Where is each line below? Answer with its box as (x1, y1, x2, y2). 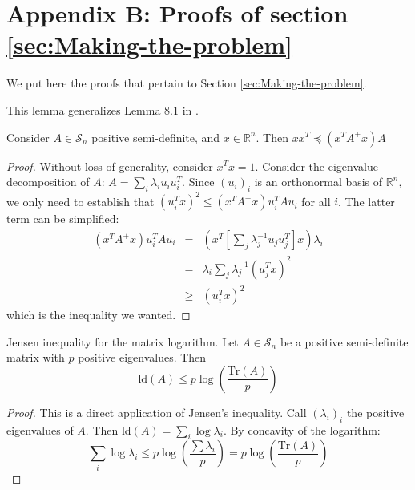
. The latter (338, 192, 395, 209)
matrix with (6, 349, 65, 366)
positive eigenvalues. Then (78, 349, 207, 366)
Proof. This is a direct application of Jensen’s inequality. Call (6, 403, 307, 420)
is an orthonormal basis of (254, 173, 383, 190)
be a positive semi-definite (280, 333, 409, 350)
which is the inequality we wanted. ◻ (6, 306, 191, 323)
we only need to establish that (6, 192, 155, 209)
